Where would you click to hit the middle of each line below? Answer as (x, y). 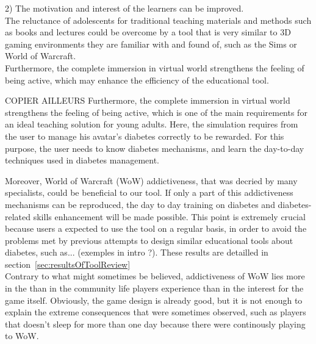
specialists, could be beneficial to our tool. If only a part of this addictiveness (149, 192)
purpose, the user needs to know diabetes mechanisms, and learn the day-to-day (155, 148)
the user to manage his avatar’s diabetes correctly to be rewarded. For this (145, 136)
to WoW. (22, 336)
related (18, 216)
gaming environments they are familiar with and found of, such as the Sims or (151, 44)
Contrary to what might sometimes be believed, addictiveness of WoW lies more (155, 276)
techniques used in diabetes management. (82, 160)
